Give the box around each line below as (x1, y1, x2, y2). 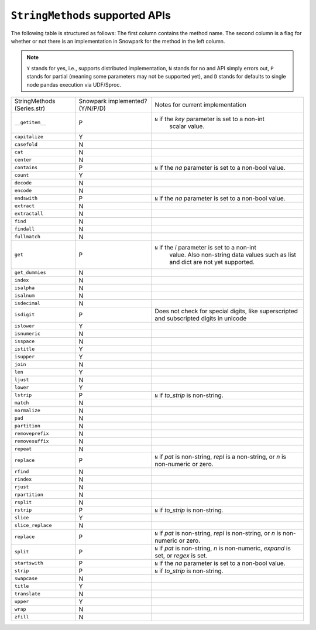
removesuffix (14, 438, 49, 444)
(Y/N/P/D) (78, 104, 107, 112)
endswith (14, 195, 38, 201)
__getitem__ (14, 119, 46, 126)
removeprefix (14, 430, 49, 437)
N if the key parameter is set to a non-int (154, 115, 265, 123)
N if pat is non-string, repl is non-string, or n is (154, 529, 281, 537)
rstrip (14, 507, 32, 513)
